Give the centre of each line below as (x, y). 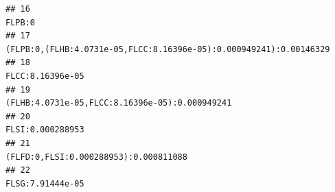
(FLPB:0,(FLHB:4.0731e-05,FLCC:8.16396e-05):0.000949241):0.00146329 (168, 49)
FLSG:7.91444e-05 (45, 183)
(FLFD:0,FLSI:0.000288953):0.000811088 (96, 157)
